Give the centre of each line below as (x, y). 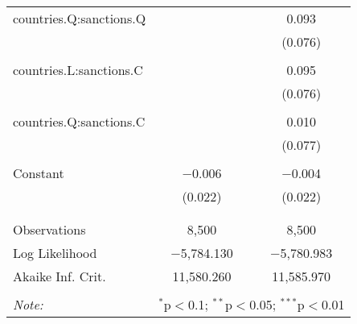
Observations (49, 229)
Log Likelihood (55, 253)
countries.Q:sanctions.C (79, 121)
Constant (39, 173)
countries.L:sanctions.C (78, 70)
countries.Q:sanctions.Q (80, 18)
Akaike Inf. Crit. (59, 276)
